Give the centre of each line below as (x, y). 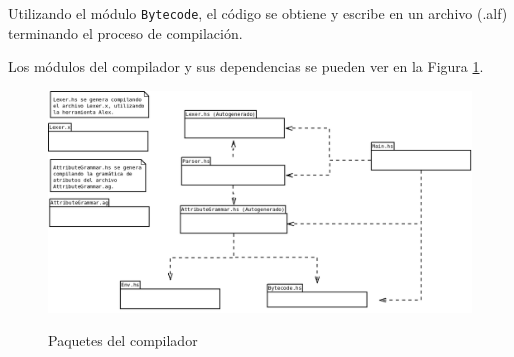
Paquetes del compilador (123, 340)
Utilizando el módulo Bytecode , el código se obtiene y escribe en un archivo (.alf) (258, 13)
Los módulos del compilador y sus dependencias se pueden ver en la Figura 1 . (246, 66)
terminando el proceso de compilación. (125, 32)
